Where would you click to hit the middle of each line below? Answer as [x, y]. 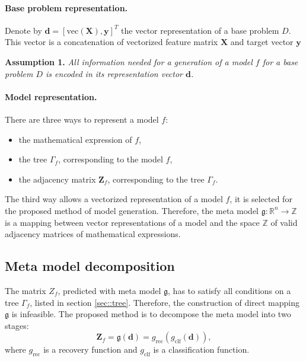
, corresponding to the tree [156, 179]
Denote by [23, 30]
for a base [280, 61]
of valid [284, 222]
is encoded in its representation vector [114, 73]
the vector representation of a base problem [200, 30]
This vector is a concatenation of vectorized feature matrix [111, 42]
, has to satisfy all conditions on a [230, 290]
